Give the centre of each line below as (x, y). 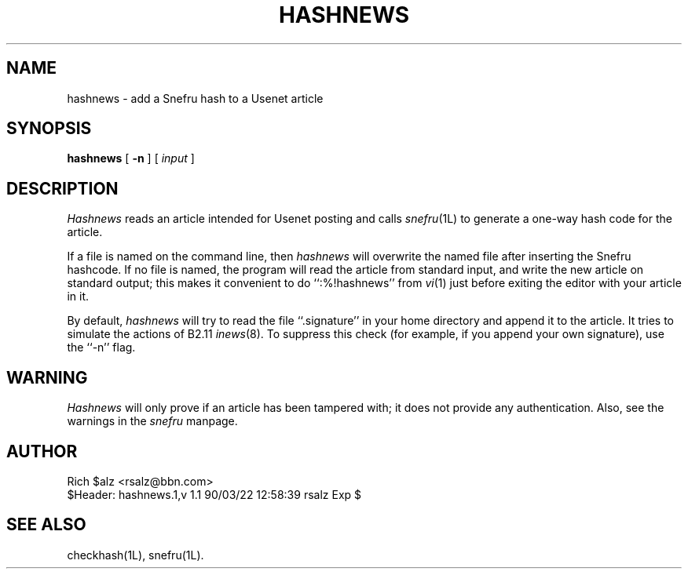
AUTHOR (42, 451)
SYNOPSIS (49, 129)
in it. (78, 297)
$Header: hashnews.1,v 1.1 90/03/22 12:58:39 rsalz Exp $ (214, 494)
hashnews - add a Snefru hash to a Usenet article (195, 98)
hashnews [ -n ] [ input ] (131, 158)
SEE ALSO (46, 525)
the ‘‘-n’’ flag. (101, 348)
